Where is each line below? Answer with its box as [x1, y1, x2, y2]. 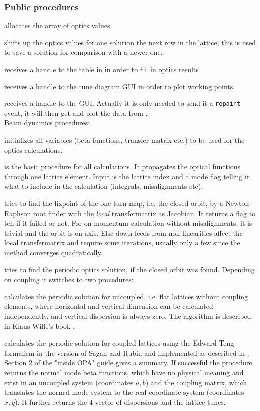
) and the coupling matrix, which [145, 377, 247, 387]
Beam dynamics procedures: [4, 117, 90, 128]
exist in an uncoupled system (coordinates [4, 377, 134, 387]
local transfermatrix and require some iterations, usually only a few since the [4, 237, 240, 248]
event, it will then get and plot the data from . [4, 107, 148, 118]
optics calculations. [4, 144, 63, 155]
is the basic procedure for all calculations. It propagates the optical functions [4, 161, 241, 172]
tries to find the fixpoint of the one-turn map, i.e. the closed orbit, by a [4, 198, 223, 208]
